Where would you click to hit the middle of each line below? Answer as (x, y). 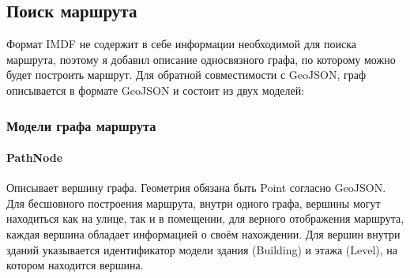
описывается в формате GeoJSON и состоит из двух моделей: (156, 90)
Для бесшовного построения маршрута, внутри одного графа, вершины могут (194, 203)
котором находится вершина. (75, 265)
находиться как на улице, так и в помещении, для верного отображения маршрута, (205, 218)
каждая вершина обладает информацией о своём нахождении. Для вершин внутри (203, 234)
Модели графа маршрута (81, 125)
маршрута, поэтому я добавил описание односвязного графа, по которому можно (201, 59)
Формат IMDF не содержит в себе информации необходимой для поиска (181, 44)
